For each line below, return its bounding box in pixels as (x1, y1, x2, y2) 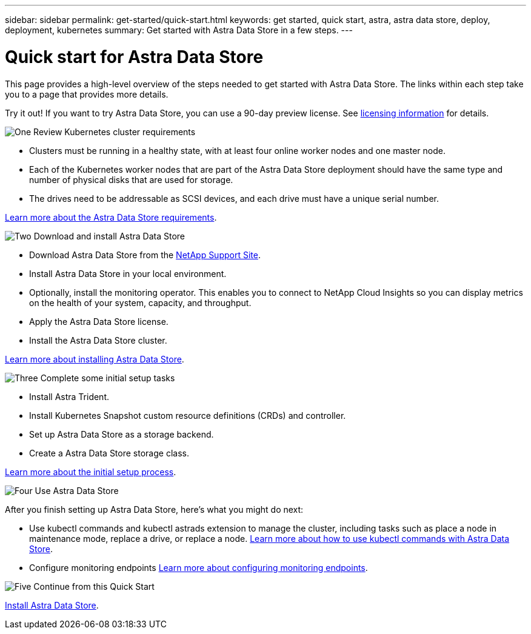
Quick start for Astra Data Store (5, 46, 264, 67)
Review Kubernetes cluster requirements (33, 126, 196, 137)
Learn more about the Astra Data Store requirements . (5, 212, 217, 222)
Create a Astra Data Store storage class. (29, 447, 189, 458)
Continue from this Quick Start (33, 581, 155, 592)
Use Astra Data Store (35, 485, 119, 496)
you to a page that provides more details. (5, 88, 169, 99)
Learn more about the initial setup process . (5, 466, 176, 477)
